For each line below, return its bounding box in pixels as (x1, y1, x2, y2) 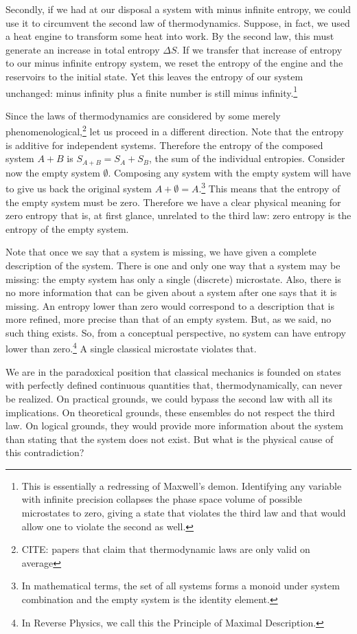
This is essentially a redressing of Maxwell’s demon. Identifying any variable (21, 478, 342, 493)
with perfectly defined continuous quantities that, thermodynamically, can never (5, 378, 343, 392)
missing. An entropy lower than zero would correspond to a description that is (5, 298, 334, 313)
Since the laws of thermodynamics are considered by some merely (5, 108, 281, 122)
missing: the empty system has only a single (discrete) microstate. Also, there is (5, 271, 341, 286)
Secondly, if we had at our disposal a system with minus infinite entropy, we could (5, 2, 351, 16)
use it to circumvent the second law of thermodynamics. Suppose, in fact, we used (5, 15, 350, 30)
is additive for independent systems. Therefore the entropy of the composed (5, 137, 323, 152)
